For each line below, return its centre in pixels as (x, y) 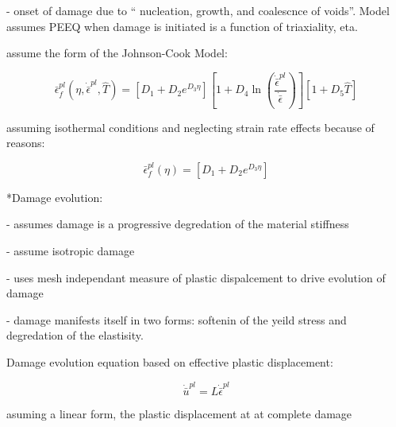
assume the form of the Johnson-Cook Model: (117, 53)
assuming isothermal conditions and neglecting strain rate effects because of (190, 127)
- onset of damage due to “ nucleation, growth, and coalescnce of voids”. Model (198, 10)
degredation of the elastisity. (75, 335)
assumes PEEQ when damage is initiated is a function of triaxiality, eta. (182, 26)
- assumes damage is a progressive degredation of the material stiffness (178, 224)
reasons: (26, 143)
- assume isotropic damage (71, 251)
